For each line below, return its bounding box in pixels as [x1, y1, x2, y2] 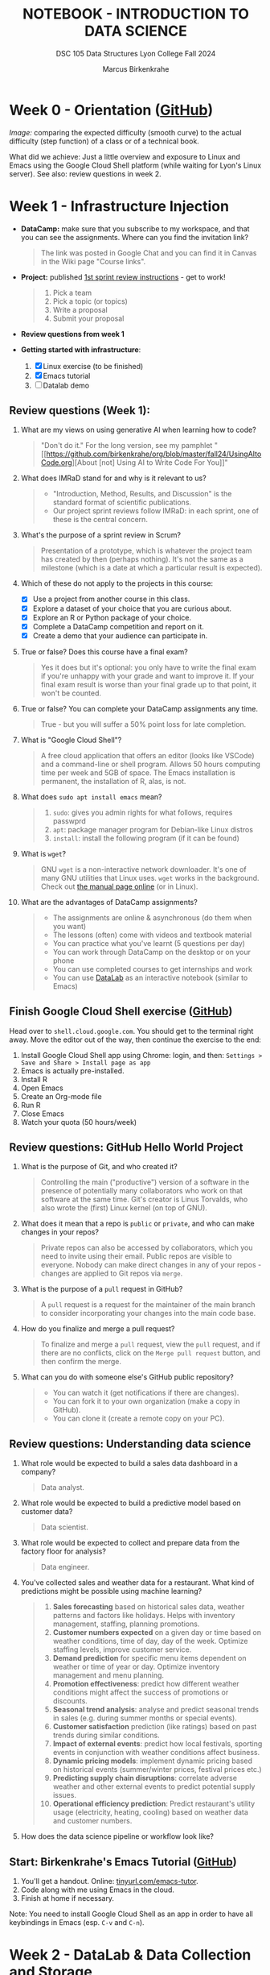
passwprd [52, 815, 87, 826]
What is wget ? [20, 849, 67, 858]
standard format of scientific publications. [52, 497, 192, 508]
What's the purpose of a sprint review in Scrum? [20, 530, 182, 540]
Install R [20, 1074, 47, 1084]
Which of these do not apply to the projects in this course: [20, 579, 214, 588]
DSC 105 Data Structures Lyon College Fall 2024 [55, 48, 216, 58]
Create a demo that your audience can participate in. [32, 630, 208, 641]
